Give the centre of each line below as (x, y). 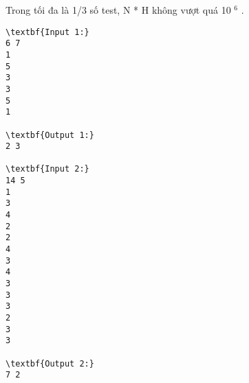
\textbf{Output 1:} (50, 135)
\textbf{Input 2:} (47, 169)
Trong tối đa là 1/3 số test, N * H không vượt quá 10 (118, 10)
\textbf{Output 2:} (50, 363)
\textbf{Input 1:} (47, 32)
